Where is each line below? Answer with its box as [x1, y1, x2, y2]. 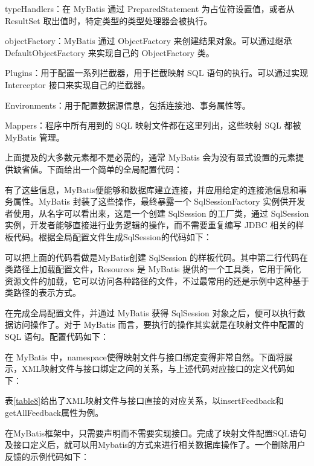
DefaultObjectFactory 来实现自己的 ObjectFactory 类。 [5, 46, 214, 59]
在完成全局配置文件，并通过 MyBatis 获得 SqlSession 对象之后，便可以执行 [5, 306, 297, 319]
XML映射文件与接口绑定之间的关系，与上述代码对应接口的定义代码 [21, 362, 287, 375]
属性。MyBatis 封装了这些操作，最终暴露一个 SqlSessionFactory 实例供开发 [13, 195, 306, 208]
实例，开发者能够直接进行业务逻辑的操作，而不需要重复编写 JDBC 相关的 [5, 219, 296, 231]
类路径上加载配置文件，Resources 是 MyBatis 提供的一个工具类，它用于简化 [5, 263, 301, 275]
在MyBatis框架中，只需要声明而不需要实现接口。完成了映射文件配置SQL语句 [5, 426, 307, 439]
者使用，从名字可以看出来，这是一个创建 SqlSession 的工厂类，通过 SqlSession [5, 206, 309, 219]
